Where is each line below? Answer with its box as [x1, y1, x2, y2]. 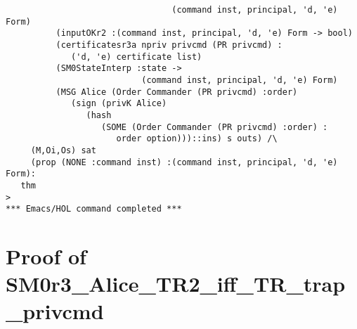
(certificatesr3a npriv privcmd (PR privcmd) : [56, 39, 283, 50]
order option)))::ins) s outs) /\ [116, 134, 278, 144]
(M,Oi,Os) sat [30, 145, 96, 155]
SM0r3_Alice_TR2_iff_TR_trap [6, 269, 346, 298]
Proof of [6, 242, 86, 270]
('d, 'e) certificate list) [71, 51, 202, 62]
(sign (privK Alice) [71, 98, 167, 109]
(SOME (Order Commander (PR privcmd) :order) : [101, 122, 328, 132]
